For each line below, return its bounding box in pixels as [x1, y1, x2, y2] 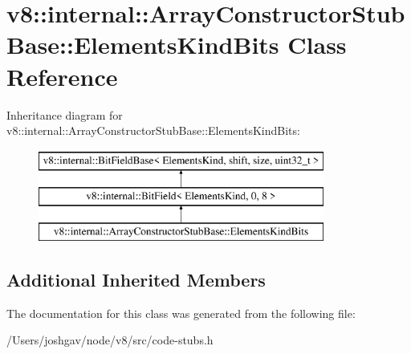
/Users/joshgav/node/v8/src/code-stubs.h [6, 332, 214, 348]
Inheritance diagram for [6, 106, 123, 123]
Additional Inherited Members [6, 267, 266, 292]
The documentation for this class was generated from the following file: [6, 304, 356, 321]
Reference [6, 59, 118, 92]
